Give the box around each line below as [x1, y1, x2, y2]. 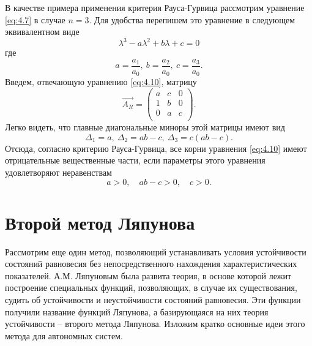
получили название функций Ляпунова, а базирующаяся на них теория [5, 305, 269, 318]
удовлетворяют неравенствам [5, 165, 112, 178]
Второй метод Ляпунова [5, 209, 195, 235]
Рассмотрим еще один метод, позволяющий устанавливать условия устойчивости [5, 245, 306, 258]
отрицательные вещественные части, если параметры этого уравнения [5, 154, 266, 167]
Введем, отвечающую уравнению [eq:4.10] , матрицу [5, 75, 197, 88]
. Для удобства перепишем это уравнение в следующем [89, 13, 295, 26]
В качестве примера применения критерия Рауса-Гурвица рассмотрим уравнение [5, 1, 305, 13]
